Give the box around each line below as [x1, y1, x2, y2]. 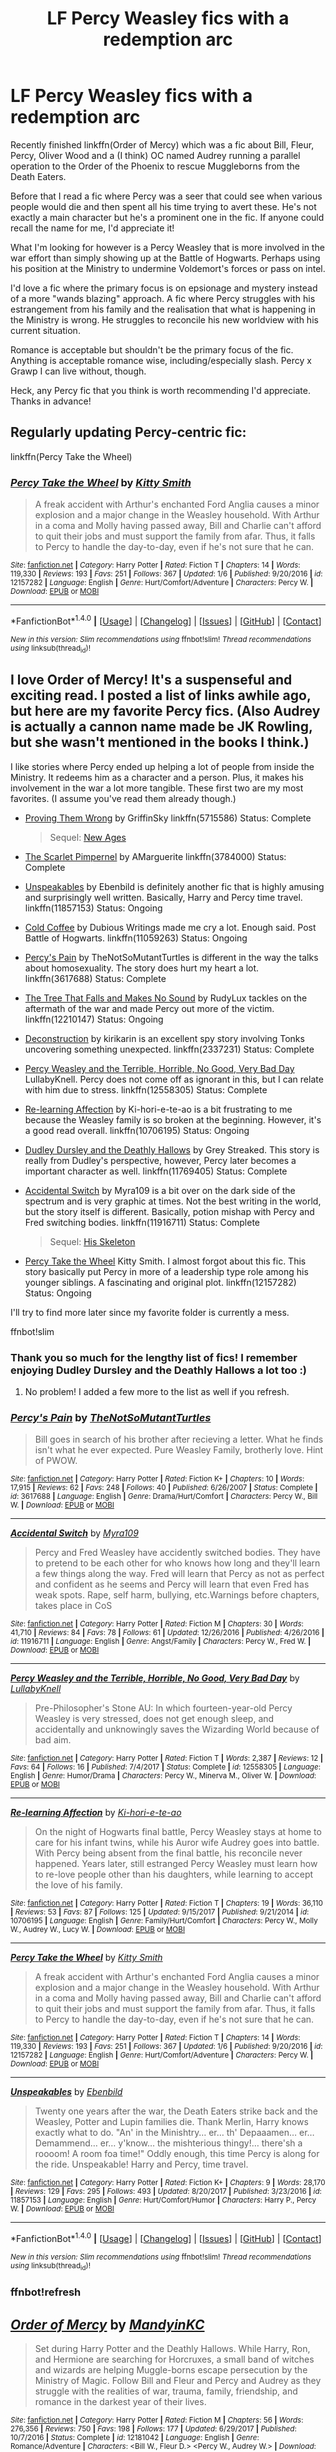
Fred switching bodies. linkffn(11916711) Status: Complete [24, 1216, 261, 1228]
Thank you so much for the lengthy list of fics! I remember [10, 1350, 298, 1364]
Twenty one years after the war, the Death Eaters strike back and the [34, 2105, 318, 2117]
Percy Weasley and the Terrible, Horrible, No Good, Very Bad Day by [10, 1672, 300, 1684]
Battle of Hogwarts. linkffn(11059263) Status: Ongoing [24, 932, 248, 944]
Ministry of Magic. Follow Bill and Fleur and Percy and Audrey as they [34, 2375, 322, 2387]
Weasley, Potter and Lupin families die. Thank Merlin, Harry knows [34, 2116, 309, 2128]
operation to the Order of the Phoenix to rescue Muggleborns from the [10, 160, 301, 172]
